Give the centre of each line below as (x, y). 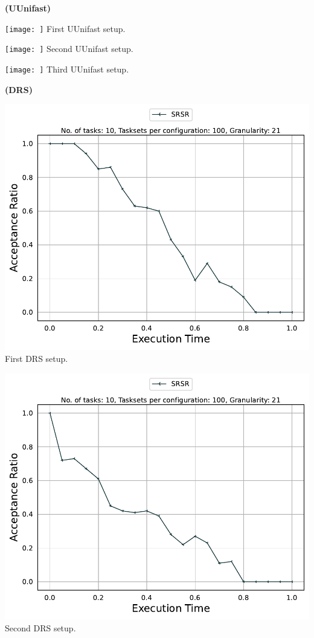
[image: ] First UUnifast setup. (65, 28)
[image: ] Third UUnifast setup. (67, 69)
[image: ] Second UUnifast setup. (69, 49)
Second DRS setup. (40, 627)
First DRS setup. (37, 359)
